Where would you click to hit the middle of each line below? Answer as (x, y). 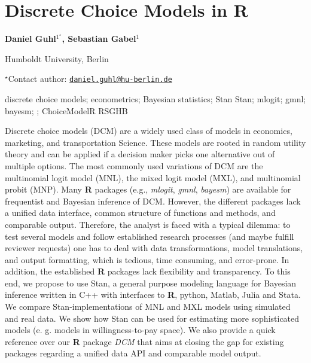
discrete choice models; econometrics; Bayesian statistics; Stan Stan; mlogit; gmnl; (155, 98)
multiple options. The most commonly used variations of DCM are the (134, 165)
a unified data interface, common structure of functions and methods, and (140, 213)
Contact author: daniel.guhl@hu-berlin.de (90, 79)
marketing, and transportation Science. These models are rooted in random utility (155, 142)
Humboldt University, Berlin (57, 58)
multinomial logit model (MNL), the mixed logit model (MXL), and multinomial (153, 177)
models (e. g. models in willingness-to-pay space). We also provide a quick (140, 330)
